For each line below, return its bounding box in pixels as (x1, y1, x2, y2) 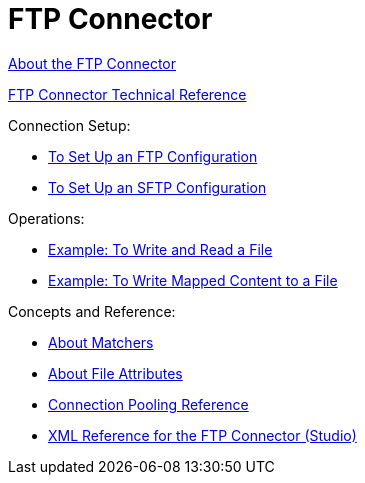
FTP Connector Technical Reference (8, 85, 247, 103)
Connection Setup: (8, 116, 131, 134)
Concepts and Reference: (8, 302, 176, 320)
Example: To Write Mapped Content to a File (48, 271, 338, 289)
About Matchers (48, 333, 154, 351)
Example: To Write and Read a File (48, 240, 273, 258)
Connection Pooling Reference (48, 395, 249, 413)
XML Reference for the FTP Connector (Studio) (48, 426, 357, 444)
